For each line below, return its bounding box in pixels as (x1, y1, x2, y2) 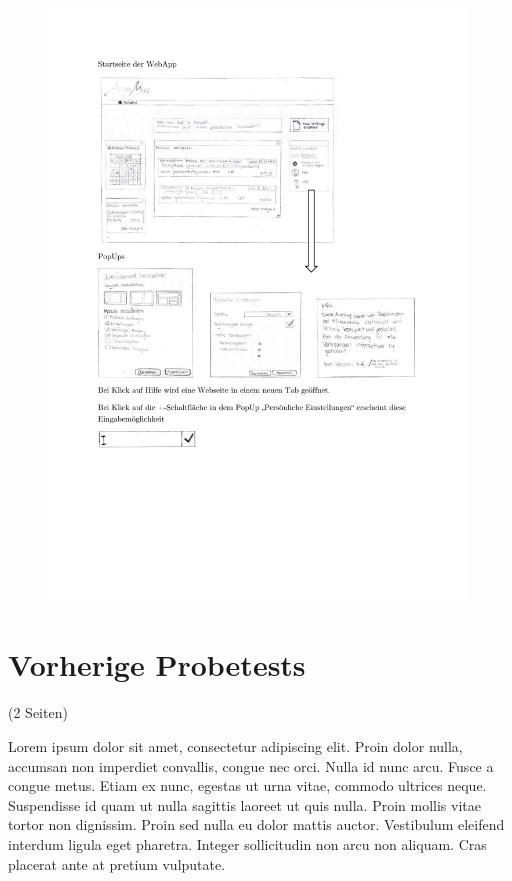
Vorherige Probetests (8, 644, 306, 685)
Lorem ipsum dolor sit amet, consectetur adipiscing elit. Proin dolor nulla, (8, 735, 463, 756)
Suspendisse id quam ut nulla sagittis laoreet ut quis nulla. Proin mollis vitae (8, 794, 481, 815)
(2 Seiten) (8, 702, 68, 723)
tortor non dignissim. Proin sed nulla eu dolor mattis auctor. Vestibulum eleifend (8, 814, 505, 835)
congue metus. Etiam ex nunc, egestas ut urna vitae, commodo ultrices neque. (8, 775, 487, 796)
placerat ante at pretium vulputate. (8, 853, 226, 874)
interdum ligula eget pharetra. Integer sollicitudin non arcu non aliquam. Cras (8, 833, 487, 854)
